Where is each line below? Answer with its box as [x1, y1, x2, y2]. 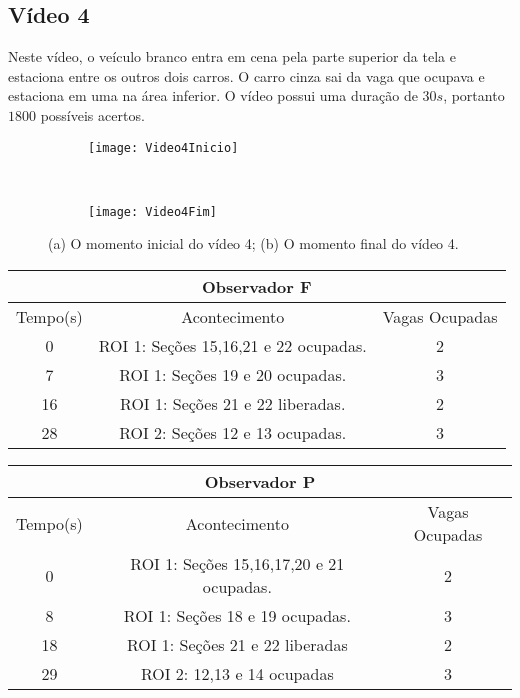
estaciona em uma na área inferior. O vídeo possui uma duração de [8, 85, 418, 106]
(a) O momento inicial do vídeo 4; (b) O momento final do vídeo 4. [48, 233, 459, 254]
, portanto [443, 85, 505, 106]
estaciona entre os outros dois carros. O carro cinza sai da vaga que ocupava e [8, 65, 485, 86]
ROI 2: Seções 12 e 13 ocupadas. [119, 421, 347, 445]
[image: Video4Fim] [88, 204, 217, 219]
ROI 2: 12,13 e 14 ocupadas [140, 662, 334, 686]
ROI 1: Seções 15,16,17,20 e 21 [130, 552, 345, 576]
